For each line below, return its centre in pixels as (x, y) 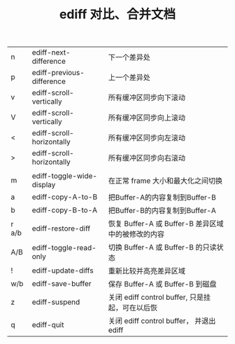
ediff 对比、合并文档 (117, 14)
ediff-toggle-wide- (65, 176)
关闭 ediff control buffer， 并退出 (162, 321)
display (44, 185)
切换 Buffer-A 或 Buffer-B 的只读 (162, 247)
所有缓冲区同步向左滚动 (147, 138)
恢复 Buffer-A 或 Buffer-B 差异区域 (166, 223)
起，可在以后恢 (133, 308)
